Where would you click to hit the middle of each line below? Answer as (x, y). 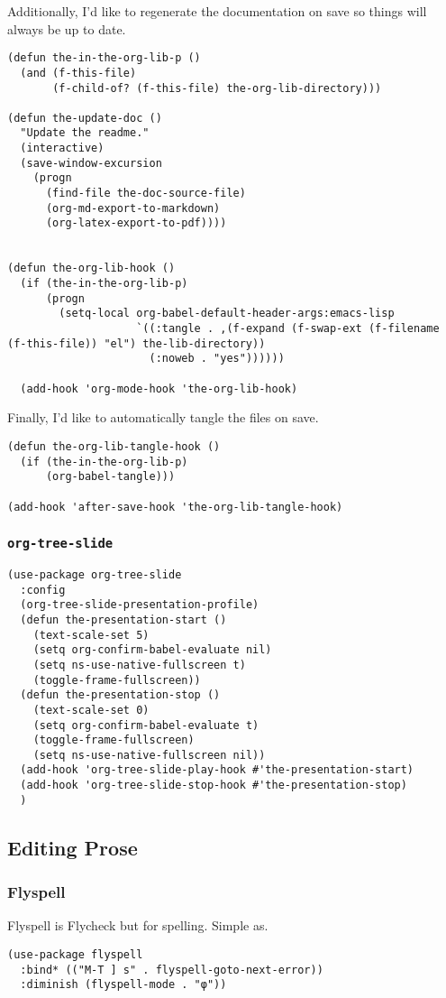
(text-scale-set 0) (91, 710)
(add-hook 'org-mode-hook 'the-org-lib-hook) (159, 388)
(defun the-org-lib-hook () (91, 268)
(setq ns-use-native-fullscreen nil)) (149, 755)
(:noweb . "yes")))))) (217, 359)
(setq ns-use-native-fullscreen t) (139, 665)
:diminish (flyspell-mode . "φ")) (123, 985)
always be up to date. (67, 28)
